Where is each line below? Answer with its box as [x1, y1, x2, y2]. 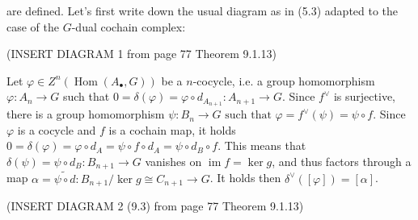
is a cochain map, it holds [108, 121, 236, 138]
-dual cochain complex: [71, 18, 186, 35]
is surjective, [333, 88, 395, 105]
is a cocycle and [17, 121, 96, 138]
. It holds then [209, 169, 281, 186]
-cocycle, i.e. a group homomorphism [192, 72, 375, 89]
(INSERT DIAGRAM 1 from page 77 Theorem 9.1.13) [6, 45, 277, 62]
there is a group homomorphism [6, 106, 165, 122]
